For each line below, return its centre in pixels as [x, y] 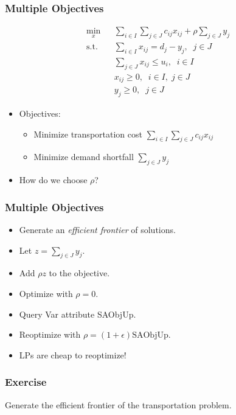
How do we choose [53, 180]
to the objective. [79, 273]
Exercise [26, 382]
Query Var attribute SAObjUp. [78, 314]
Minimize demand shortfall [84, 157]
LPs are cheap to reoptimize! [73, 354]
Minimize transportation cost [88, 134]
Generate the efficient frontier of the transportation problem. [118, 404]
